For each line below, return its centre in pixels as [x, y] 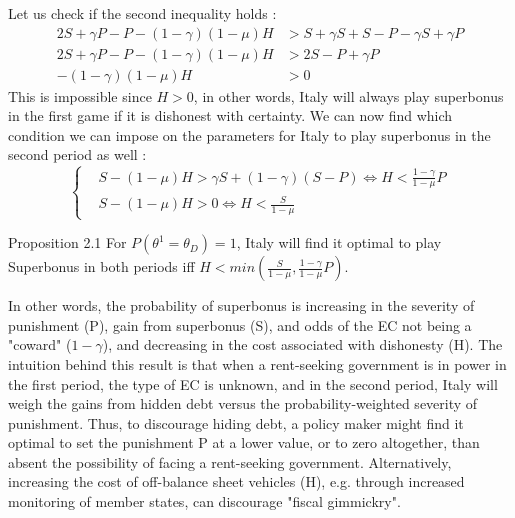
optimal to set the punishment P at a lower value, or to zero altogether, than [244, 442]
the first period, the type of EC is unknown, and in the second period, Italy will [253, 383]
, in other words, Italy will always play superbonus [348, 95]
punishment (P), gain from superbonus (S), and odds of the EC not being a [240, 324]
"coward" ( [40, 344]
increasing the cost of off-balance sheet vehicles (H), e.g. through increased [236, 481]
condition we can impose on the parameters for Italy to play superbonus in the [249, 134]
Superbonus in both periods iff [101, 266]
